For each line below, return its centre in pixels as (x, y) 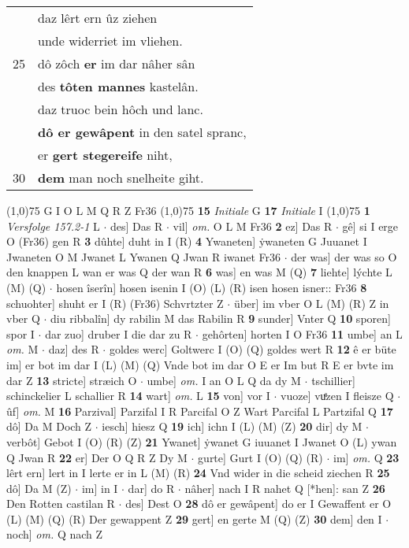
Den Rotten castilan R (61, 504)
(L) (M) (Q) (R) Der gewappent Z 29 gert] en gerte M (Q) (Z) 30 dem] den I (194, 518)
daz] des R (74, 349)
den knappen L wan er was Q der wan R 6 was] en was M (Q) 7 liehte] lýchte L (199, 272)
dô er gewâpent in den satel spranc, (142, 132)
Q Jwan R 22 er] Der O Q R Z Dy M (97, 457)
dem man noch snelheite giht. (121, 178)
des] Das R (137, 226)
